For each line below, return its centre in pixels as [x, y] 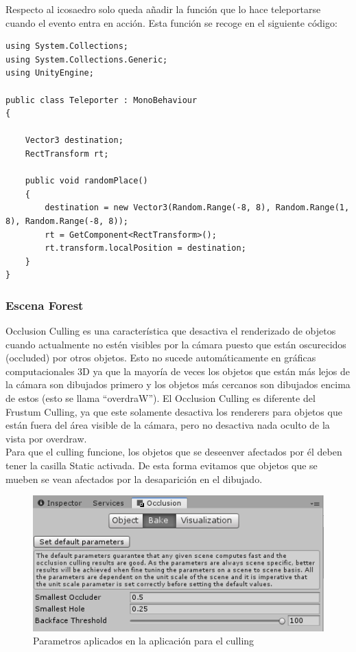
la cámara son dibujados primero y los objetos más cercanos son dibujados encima [178, 384]
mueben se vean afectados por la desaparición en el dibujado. [134, 479]
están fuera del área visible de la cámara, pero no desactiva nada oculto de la [168, 425]
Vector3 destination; [74, 140]
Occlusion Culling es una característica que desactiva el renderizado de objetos [171, 331]
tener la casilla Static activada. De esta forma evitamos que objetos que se [162, 465]
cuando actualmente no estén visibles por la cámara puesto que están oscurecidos [176, 344]
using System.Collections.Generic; [87, 59]
